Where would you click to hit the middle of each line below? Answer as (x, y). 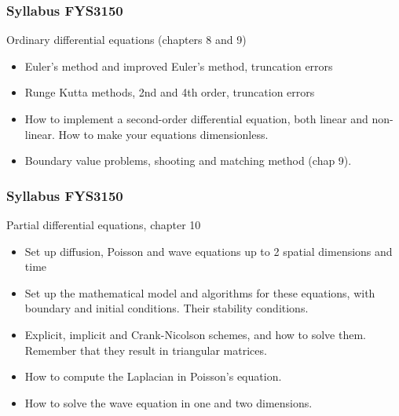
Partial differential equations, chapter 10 (104, 224)
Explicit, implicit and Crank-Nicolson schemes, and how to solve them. (195, 334)
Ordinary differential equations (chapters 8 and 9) (126, 40)
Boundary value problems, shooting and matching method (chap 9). (188, 161)
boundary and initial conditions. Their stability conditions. (167, 308)
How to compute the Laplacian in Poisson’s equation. (153, 376)
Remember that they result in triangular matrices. (146, 350)
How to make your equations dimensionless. (163, 134)
